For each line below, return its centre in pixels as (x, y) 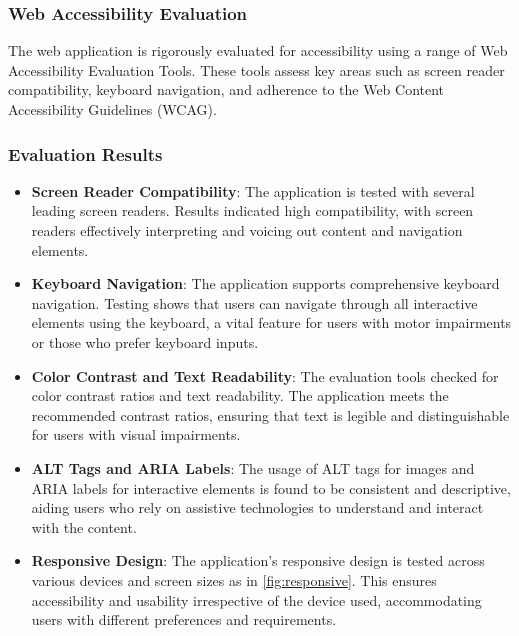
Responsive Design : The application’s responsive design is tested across (258, 560)
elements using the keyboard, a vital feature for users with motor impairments (271, 322)
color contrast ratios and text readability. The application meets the (240, 395)
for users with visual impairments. (136, 434)
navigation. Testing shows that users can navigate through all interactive (254, 302)
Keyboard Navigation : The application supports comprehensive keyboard (265, 283)
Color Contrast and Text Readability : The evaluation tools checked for (265, 375)
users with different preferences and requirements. (184, 619)
